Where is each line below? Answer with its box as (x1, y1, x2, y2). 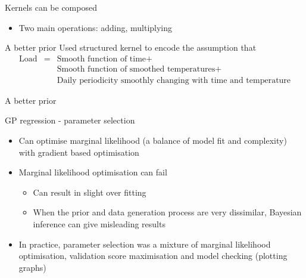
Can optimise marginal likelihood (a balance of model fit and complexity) (18, 134, 287, 147)
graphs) (18, 261, 46, 273)
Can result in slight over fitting (33, 186, 146, 198)
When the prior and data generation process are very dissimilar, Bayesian (33, 206, 302, 218)
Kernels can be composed (5, 1, 97, 13)
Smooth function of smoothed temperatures (57, 64, 216, 73)
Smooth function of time (57, 54, 146, 63)
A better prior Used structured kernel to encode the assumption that (5, 41, 257, 54)
